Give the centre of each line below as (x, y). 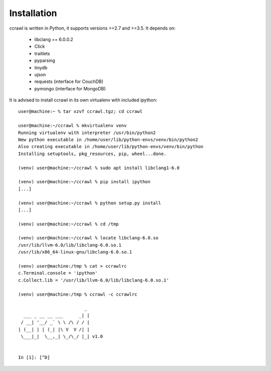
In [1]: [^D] (34, 357)
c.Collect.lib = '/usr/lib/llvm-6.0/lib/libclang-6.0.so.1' (94, 280)
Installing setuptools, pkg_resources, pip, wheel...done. (92, 154)
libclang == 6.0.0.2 (54, 39)
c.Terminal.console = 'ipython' (58, 273)
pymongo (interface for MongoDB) (70, 88)
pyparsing (45, 61)
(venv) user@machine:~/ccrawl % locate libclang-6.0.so (88, 238)
